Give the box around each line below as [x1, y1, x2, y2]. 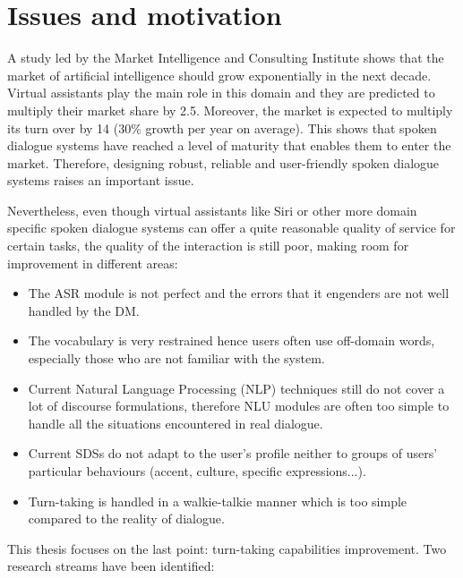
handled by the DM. [28, 301, 140, 319]
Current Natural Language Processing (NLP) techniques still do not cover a [28, 378, 445, 397]
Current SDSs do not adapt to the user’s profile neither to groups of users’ [28, 444, 438, 463]
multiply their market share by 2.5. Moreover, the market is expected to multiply [7, 100, 453, 119]
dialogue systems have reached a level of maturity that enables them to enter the [7, 136, 451, 155]
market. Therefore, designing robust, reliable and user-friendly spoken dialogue [7, 153, 440, 172]
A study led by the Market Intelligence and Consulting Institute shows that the [7, 48, 444, 67]
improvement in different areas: [7, 253, 178, 272]
